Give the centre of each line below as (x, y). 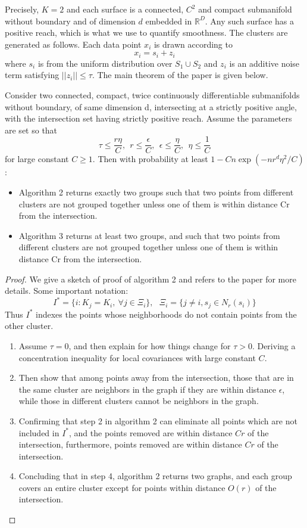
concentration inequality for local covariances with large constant (137, 357)
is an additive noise (264, 63)
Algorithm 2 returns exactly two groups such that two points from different (156, 192)
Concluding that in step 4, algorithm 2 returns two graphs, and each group (155, 476)
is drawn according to (193, 44)
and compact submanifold (245, 9)
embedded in (169, 21)
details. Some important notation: (67, 291)
